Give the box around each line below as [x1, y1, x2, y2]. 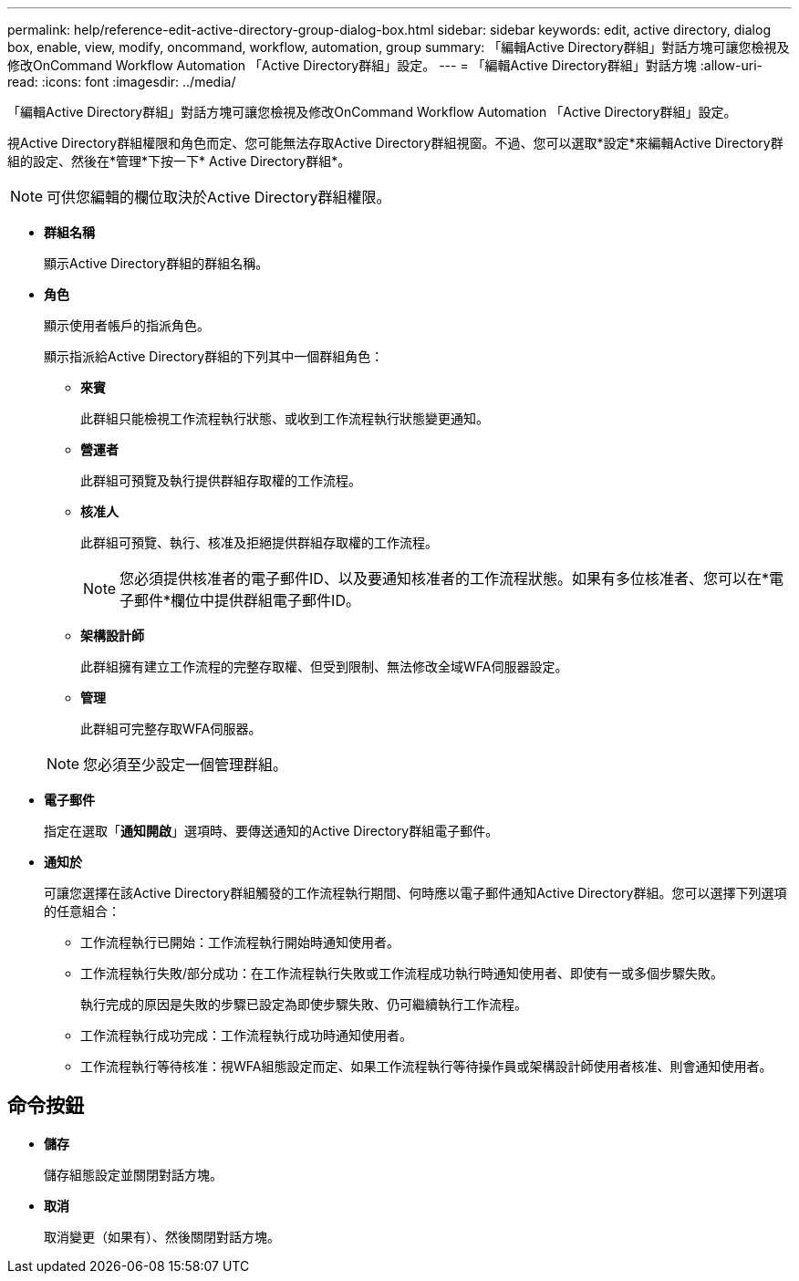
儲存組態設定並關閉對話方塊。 [44, 1166, 223, 1182]
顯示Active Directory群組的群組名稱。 [44, 255, 269, 271]
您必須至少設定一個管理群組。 [83, 755, 288, 774]
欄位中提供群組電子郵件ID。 [171, 591, 360, 609]
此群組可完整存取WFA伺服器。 [80, 721, 262, 736]
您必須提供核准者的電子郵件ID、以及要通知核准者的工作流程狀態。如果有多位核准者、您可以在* [119, 569, 769, 588]
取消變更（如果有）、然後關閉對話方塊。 [44, 1228, 280, 1245]
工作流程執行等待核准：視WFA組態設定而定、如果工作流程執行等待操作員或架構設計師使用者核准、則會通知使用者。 [80, 1058, 773, 1074]
